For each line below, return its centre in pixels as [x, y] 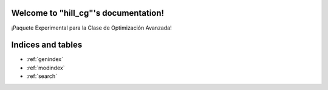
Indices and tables [47, 45]
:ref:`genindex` [45, 59]
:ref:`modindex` [46, 68]
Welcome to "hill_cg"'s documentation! [87, 13]
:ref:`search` [42, 76]
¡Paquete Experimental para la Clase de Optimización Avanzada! [92, 28]
